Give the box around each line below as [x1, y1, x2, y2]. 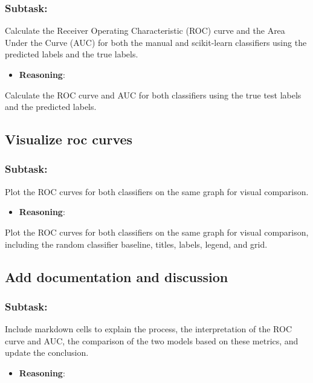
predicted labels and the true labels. [5, 48, 138, 60]
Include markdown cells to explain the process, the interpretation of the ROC [5, 323, 292, 335]
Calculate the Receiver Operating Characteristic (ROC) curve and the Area [5, 24, 285, 37]
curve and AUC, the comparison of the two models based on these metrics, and [5, 334, 298, 347]
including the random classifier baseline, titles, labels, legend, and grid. [5, 237, 268, 250]
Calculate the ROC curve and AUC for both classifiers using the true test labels [5, 88, 302, 101]
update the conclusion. [5, 346, 89, 359]
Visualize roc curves [5, 130, 133, 149]
